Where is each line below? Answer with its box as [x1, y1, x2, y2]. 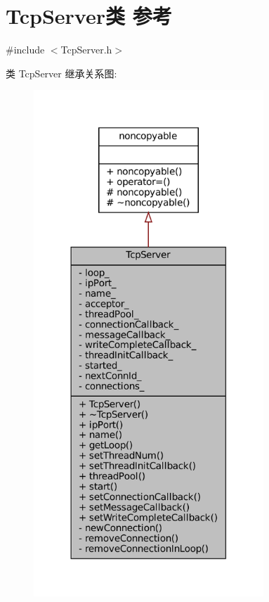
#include [6, 42, 45, 57]
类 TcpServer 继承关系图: [6, 65, 117, 80]
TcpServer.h [60, 42, 112, 57]
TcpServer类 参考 [6, 1, 172, 30]
